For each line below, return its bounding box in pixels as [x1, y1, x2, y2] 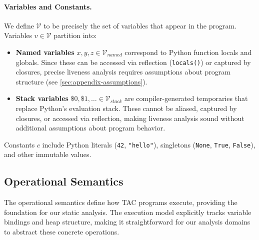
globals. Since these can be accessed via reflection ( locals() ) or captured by [15, 56, 251, 67]
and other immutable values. [4, 149, 91, 159]
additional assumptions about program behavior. [15, 122, 165, 133]
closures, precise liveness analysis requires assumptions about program [15, 66, 231, 77]
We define [4, 20, 34, 30]
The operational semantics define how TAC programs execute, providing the [4, 197, 237, 207]
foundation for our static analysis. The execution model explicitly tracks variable [4, 206, 251, 217]
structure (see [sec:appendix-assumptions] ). [15, 76, 147, 86]
